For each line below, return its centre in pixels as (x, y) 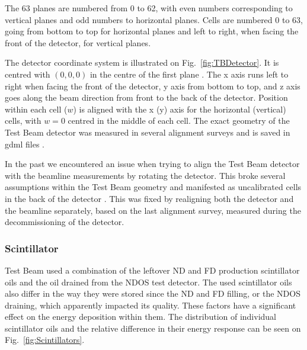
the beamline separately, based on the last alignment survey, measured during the (153, 210)
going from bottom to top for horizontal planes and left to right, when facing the (152, 31)
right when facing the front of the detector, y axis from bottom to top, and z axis (153, 86)
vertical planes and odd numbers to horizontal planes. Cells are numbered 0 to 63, (154, 19)
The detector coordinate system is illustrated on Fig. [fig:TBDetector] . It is (142, 62)
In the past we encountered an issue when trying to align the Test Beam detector (152, 164)
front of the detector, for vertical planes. (78, 42)
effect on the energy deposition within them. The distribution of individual (141, 317)
